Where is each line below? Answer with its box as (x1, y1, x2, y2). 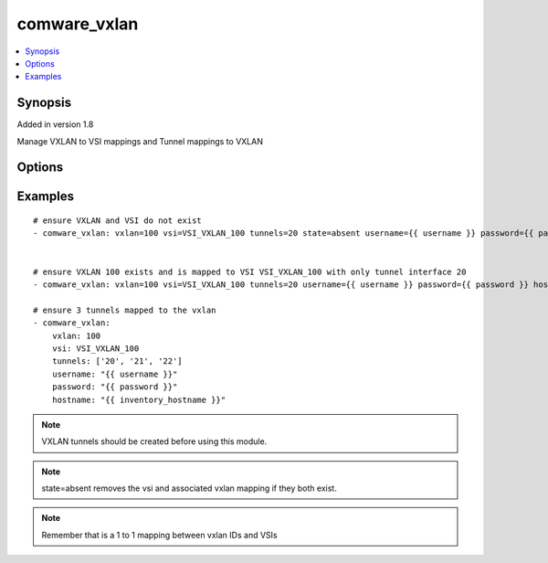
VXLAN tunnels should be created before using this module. (41, 436, 268, 447)
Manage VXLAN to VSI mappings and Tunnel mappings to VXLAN (16, 135, 264, 146)
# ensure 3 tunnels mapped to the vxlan (33, 304, 216, 315)
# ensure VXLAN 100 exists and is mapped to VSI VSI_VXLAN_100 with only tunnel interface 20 (33, 266, 467, 277)
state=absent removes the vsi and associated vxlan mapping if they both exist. (41, 483, 337, 494)
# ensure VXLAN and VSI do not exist (33, 216, 203, 226)
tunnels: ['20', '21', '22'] (51, 356, 183, 366)
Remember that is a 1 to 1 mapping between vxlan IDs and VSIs (41, 529, 278, 540)
